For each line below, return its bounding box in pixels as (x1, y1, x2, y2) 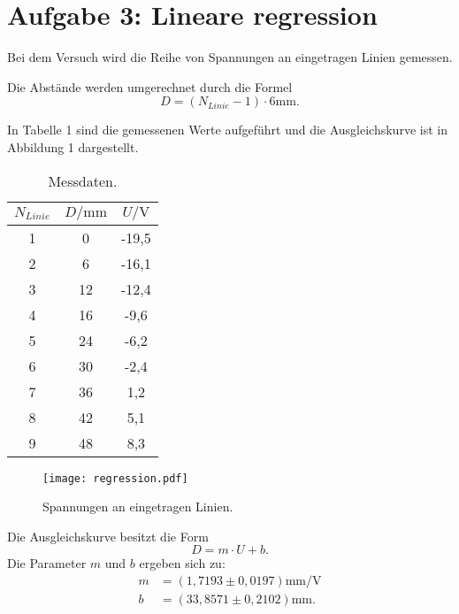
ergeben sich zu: (139, 554, 226, 572)
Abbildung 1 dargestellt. (7, 137, 139, 156)
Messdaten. (48, 170, 118, 191)
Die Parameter (7, 554, 87, 572)
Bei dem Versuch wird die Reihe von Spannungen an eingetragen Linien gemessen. (7, 48, 453, 66)
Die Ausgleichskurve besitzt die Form (7, 526, 209, 545)
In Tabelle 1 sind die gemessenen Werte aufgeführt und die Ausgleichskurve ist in (7, 120, 448, 139)
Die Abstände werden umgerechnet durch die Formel (7, 77, 293, 96)
